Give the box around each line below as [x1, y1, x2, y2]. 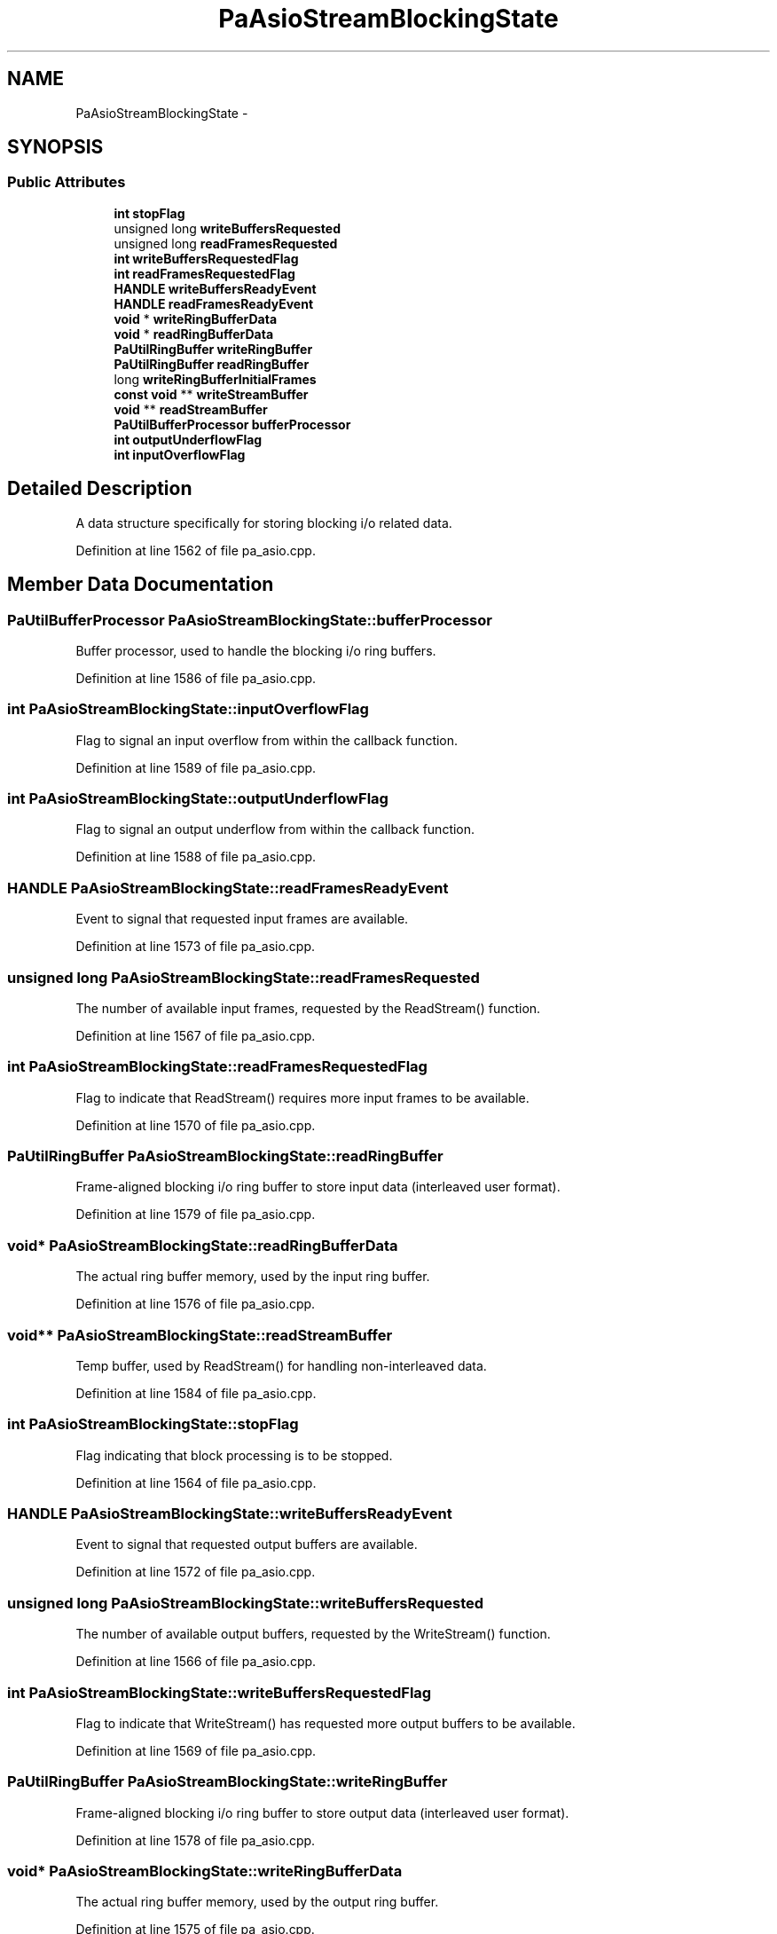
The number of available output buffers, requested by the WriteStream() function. [75, 1626, 551, 1642]
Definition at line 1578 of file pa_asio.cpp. [75, 1832, 316, 1848]
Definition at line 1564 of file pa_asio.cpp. [75, 1474, 317, 1490]
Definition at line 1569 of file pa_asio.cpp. [75, 1742, 317, 1758]
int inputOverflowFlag [114, 446, 246, 462]
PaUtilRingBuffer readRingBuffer [114, 356, 310, 372]
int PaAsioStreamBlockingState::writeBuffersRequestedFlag [7, 1683, 432, 1702]
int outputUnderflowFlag [114, 431, 263, 447]
